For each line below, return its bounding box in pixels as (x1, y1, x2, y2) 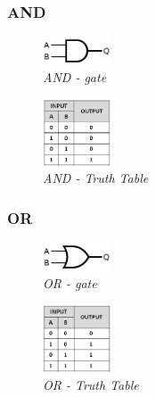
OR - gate (43, 274, 97, 293)
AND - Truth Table (43, 169, 149, 187)
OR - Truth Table (43, 375, 139, 393)
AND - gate (43, 68, 107, 87)
